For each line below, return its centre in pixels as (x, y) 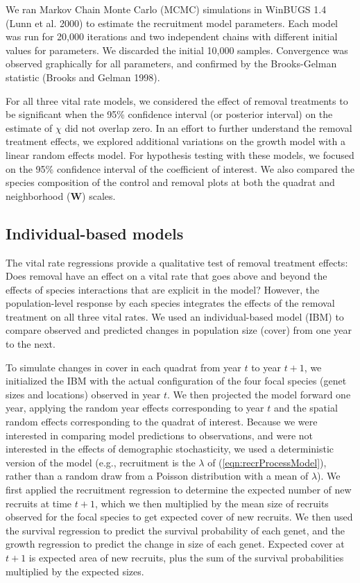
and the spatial (306, 408)
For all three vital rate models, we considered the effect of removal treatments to (177, 100)
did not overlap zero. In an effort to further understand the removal (208, 127)
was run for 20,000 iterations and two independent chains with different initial (172, 36)
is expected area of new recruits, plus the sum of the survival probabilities (186, 557)
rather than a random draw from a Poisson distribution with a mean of (157, 476)
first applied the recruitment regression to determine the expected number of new (179, 490)
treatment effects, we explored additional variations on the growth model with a (175, 141)
